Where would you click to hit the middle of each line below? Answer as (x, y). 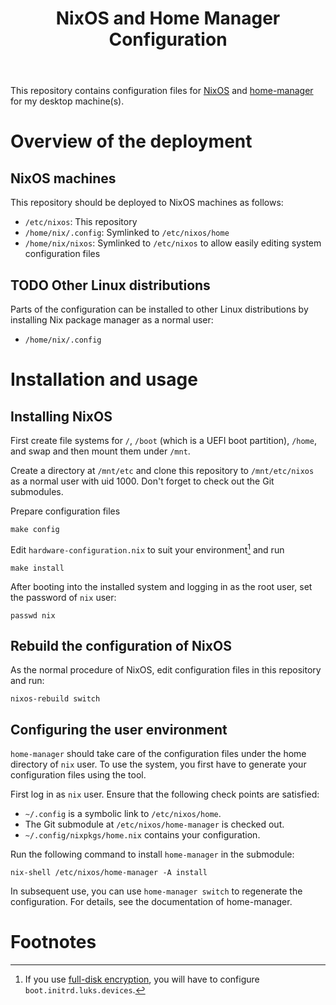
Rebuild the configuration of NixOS (121, 646)
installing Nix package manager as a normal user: (112, 320)
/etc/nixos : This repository (81, 222)
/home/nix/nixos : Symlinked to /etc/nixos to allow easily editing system (173, 243)
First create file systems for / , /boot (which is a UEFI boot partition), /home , (163, 440)
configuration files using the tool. (78, 775)
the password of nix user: (63, 597)
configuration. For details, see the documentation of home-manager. (151, 902)
